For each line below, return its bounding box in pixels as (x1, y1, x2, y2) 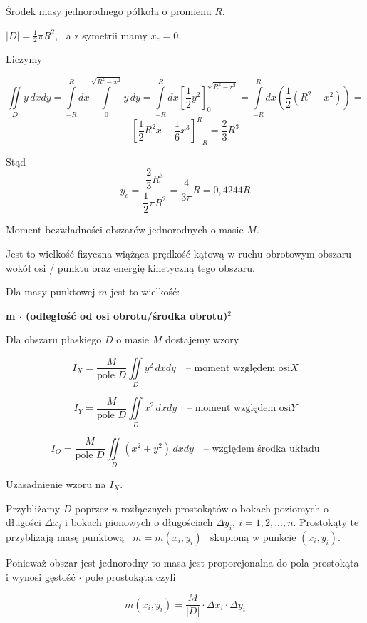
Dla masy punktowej (6, 284, 95, 299)
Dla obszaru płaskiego (6, 332, 102, 347)
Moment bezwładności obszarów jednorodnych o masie (6, 222, 244, 237)
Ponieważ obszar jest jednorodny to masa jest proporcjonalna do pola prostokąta (6, 554, 359, 569)
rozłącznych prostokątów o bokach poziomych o (120, 500, 329, 515)
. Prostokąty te (293, 515, 359, 530)
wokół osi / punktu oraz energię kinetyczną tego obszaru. (6, 260, 255, 275)
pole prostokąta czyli (85, 569, 176, 584)
